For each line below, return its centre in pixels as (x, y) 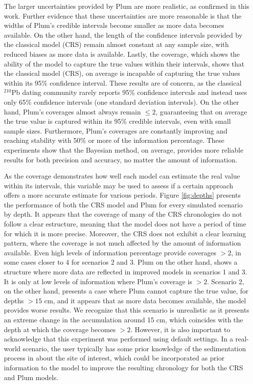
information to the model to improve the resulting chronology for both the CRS (124, 367)
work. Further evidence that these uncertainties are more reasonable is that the (123, 15)
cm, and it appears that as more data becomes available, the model (145, 300)
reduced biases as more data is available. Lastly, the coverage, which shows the (122, 54)
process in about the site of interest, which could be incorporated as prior (114, 358)
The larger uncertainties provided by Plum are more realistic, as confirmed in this (127, 6)
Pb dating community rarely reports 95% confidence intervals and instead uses (129, 92)
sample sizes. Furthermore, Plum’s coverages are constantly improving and (116, 130)
